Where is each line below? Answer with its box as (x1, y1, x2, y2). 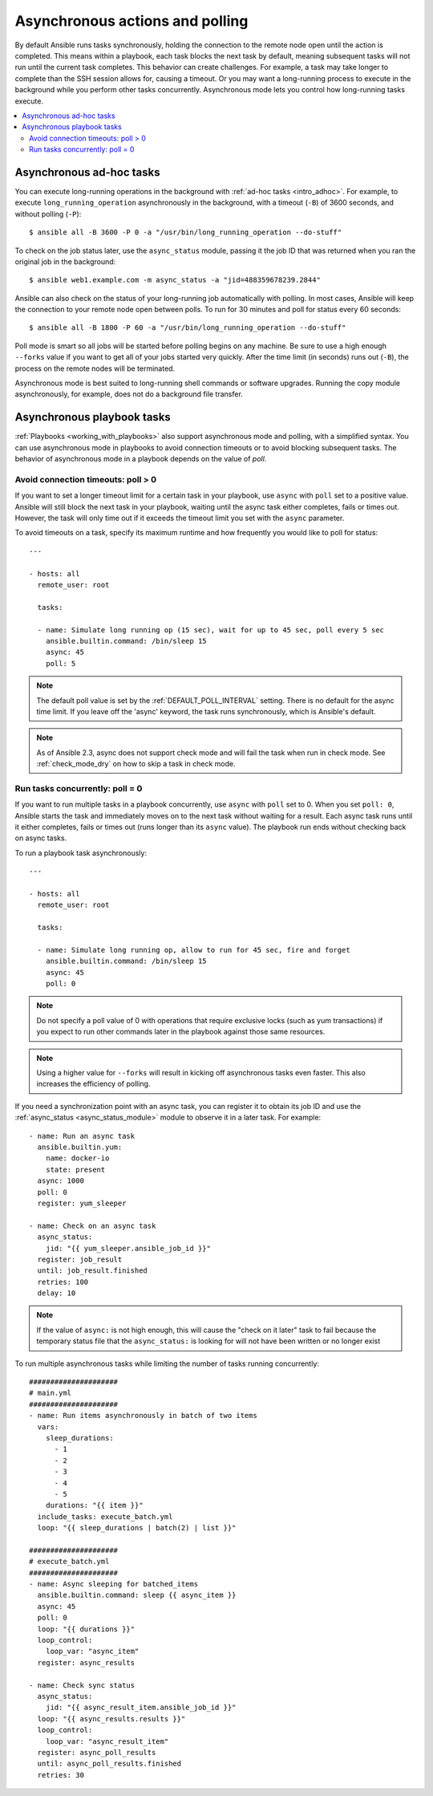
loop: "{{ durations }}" (37, 1624, 136, 1633)
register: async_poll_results (37, 1748, 156, 1757)
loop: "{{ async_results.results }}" (37, 1714, 186, 1723)
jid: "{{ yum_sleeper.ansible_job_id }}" (45, 1244, 212, 1253)
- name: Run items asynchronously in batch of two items (29, 1411, 258, 1420)
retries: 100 (37, 1277, 89, 1286)
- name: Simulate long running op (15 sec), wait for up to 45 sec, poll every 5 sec (37, 625, 385, 634)
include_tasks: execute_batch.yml (37, 1512, 173, 1521)
